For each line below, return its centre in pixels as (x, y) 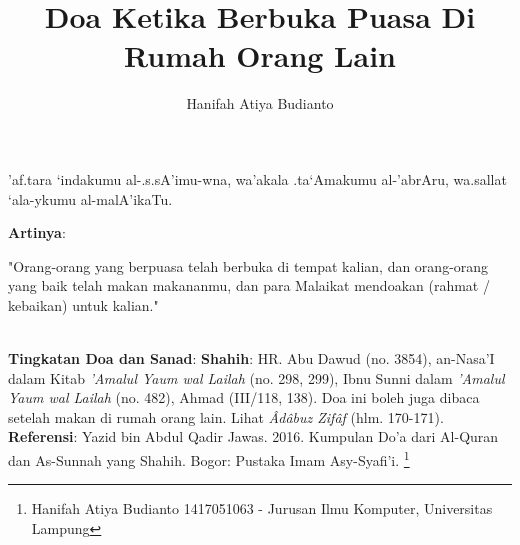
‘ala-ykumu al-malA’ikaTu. (90, 198)
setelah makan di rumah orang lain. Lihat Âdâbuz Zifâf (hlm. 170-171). (226, 416)
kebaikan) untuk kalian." (83, 304)
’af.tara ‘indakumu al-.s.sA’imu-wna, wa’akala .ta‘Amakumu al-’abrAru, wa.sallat (257, 178)
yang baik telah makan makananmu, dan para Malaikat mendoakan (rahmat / (249, 285)
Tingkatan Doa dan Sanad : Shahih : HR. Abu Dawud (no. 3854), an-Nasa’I (251, 358)
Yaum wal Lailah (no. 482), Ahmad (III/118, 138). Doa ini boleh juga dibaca (244, 397)
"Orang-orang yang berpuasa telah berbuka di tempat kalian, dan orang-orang (248, 265)
